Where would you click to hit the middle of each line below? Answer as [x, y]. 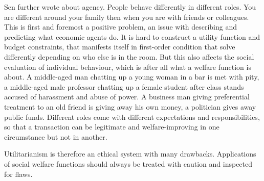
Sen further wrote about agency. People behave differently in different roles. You [130, 7]
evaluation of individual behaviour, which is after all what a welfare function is [128, 67]
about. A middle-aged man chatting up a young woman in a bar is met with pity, [132, 77]
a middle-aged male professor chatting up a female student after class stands [124, 86]
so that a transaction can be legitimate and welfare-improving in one [112, 127]
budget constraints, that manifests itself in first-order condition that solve [120, 47]
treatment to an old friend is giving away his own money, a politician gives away [130, 106]
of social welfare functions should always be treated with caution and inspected [128, 163]
